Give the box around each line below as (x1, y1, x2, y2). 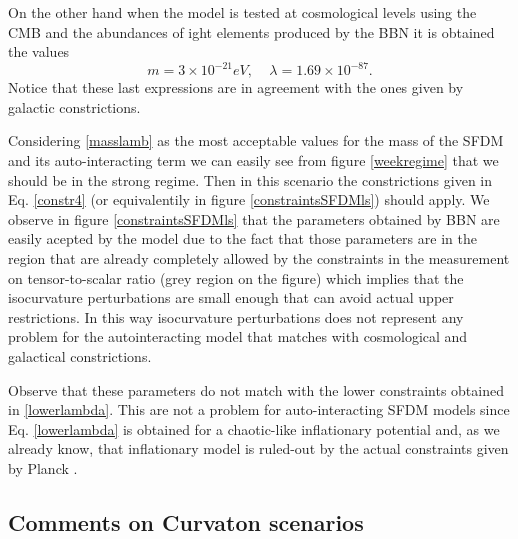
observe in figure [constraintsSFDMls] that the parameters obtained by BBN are (8, 208, 500, 229)
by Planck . (8, 457, 78, 478)
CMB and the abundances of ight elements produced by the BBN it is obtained (8, 21, 495, 42)
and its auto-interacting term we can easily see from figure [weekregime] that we (8, 150, 499, 171)
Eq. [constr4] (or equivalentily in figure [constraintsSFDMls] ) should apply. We (8, 189, 490, 210)
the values (8, 41, 70, 62)
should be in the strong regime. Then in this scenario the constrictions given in (8, 169, 493, 190)
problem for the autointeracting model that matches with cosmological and (8, 326, 468, 347)
